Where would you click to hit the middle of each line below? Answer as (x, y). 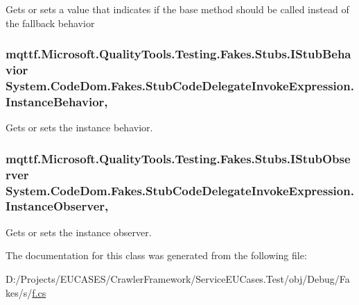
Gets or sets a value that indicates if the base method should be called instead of (177, 9)
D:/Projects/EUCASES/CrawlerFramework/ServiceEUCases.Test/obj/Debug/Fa (178, 278)
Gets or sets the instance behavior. (79, 127)
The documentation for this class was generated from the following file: (156, 255)
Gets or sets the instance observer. (79, 232)
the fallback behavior (50, 23)
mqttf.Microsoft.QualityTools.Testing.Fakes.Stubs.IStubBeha (178, 54)
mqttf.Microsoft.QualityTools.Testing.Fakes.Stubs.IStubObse (178, 158)
